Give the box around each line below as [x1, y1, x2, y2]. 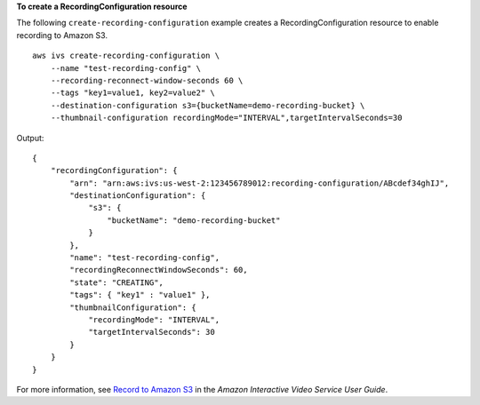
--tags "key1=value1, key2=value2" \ [50, 88, 215, 98]
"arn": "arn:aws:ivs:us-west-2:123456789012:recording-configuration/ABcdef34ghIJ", [69, 178, 450, 188]
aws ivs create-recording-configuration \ [32, 51, 220, 61]
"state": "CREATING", [69, 277, 164, 288]
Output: [16, 132, 44, 143]
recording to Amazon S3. [16, 29, 108, 40]
